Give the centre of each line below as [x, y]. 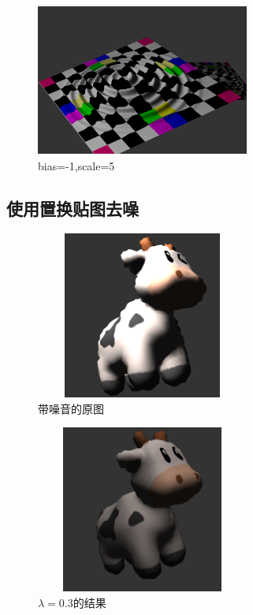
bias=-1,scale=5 [76, 165]
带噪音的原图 [71, 408]
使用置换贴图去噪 [73, 208]
